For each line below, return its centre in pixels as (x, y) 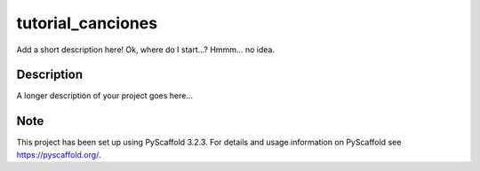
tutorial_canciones (87, 23)
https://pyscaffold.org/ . (59, 154)
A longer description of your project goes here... (104, 96)
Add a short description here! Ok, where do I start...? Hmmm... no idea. (146, 50)
